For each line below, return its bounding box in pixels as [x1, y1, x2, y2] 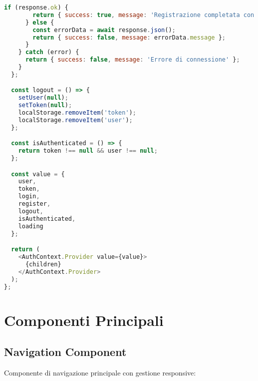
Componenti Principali [4, 309, 164, 330]
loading [18, 222, 43, 230]
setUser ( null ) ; [18, 94, 68, 102]
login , [18, 193, 40, 200]
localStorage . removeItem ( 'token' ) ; [18, 109, 136, 117]
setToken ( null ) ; [18, 102, 72, 109]
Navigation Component [4, 344, 127, 359]
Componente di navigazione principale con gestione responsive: [4, 367, 196, 377]
